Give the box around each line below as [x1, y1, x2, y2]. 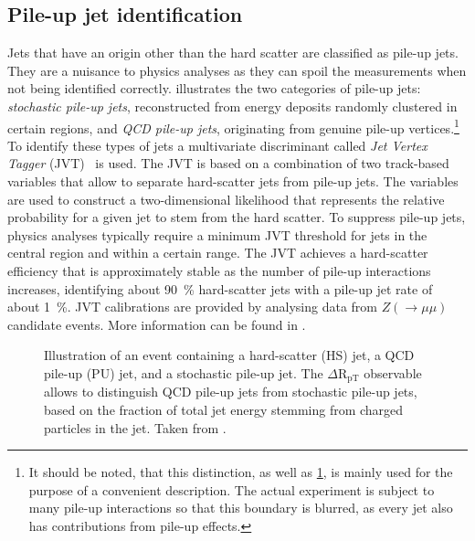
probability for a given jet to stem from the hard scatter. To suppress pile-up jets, [7, 207, 466, 227]
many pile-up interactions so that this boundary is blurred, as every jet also [28, 498, 453, 517]
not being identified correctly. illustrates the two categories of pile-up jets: [7, 79, 421, 98]
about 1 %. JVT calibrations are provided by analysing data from [7, 297, 377, 316]
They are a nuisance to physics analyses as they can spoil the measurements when [7, 60, 467, 80]
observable [364, 363, 422, 382]
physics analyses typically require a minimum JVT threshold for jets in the [7, 225, 427, 244]
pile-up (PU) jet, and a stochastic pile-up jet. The [44, 363, 323, 382]
